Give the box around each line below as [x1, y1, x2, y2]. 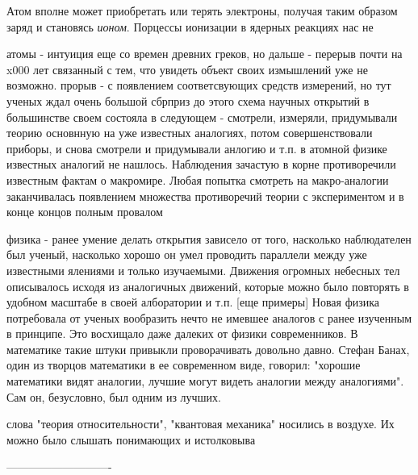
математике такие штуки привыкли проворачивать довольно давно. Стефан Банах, [6, 340, 410, 357]
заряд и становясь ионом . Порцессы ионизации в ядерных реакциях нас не [6, 18, 374, 35]
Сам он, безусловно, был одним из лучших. [6, 388, 221, 405]
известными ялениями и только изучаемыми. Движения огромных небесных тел [6, 261, 400, 278]
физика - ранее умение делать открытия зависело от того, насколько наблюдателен [6, 230, 412, 247]
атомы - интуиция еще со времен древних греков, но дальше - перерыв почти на [6, 45, 403, 62]
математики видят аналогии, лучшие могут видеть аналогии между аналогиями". [6, 373, 404, 390]
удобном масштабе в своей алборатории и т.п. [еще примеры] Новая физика [6, 294, 380, 310]
